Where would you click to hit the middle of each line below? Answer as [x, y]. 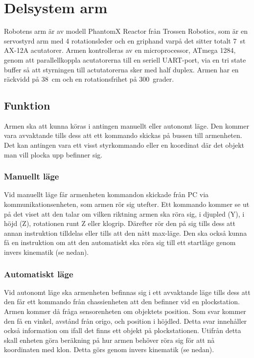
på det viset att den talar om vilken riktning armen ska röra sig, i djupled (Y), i [124, 213]
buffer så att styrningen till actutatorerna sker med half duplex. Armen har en [121, 69]
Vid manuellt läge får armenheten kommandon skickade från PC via [106, 194]
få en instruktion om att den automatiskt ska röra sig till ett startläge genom [120, 242]
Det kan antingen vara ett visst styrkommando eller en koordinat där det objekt [124, 145]
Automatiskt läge [39, 274]
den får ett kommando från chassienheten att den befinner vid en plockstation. [122, 302]
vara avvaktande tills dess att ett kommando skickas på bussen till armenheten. [123, 135]
